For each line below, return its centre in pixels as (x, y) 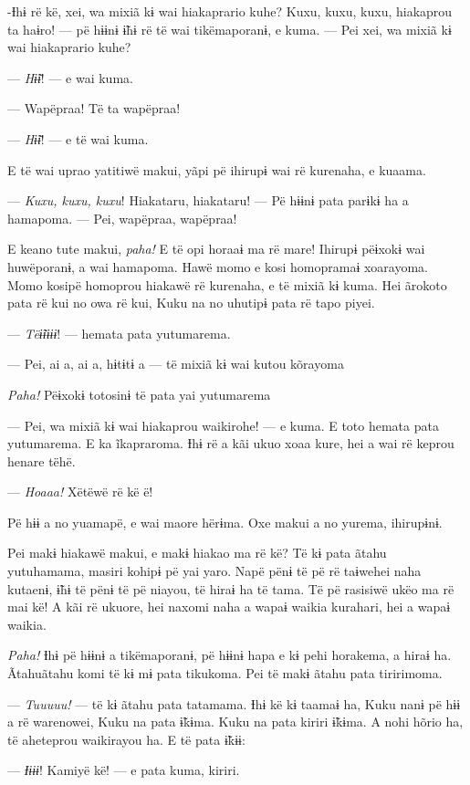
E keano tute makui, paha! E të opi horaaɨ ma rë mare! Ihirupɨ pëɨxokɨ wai (216, 249)
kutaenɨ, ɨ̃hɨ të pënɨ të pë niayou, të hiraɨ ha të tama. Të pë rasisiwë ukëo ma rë (231, 588)
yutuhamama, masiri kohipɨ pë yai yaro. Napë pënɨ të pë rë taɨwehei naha (214, 571)
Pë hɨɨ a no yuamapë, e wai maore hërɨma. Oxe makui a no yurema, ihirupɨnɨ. (225, 522)
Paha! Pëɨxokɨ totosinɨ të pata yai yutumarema (139, 394)
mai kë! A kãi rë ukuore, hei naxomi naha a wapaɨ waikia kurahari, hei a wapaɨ (229, 607)
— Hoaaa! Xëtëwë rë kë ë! (80, 492)
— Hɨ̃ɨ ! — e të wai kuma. (78, 138)
